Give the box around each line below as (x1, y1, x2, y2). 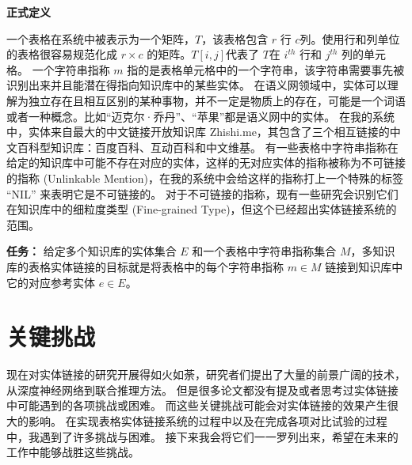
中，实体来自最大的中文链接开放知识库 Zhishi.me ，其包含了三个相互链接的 (6, 123, 390, 140)
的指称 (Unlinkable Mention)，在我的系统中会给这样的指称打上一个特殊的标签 (6, 169, 403, 186)
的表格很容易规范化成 (6, 46, 117, 62)
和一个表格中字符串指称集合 (192, 243, 337, 259)
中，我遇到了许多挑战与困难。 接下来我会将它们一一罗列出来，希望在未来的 (6, 428, 399, 444)
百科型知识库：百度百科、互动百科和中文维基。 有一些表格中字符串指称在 (17, 138, 399, 155)
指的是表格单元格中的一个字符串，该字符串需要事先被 (127, 61, 405, 77)
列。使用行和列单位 (299, 30, 400, 47)
